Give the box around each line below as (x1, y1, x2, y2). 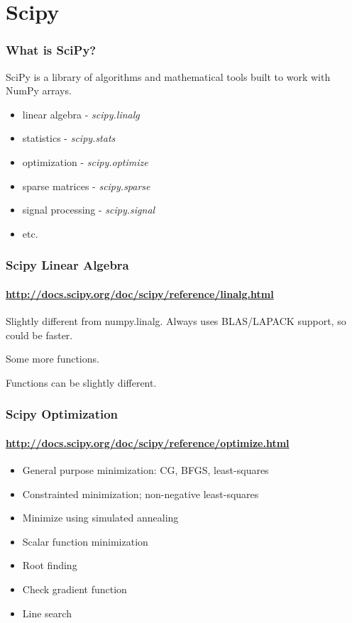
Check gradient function (22, 581, 127, 596)
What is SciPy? (6, 41, 97, 59)
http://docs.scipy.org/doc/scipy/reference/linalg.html (6, 286, 274, 301)
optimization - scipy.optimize (22, 154, 148, 169)
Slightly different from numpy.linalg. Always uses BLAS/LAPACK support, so (6, 313, 346, 328)
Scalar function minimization (22, 534, 148, 548)
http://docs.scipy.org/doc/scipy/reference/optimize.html (6, 435, 290, 450)
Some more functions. (6, 351, 99, 366)
